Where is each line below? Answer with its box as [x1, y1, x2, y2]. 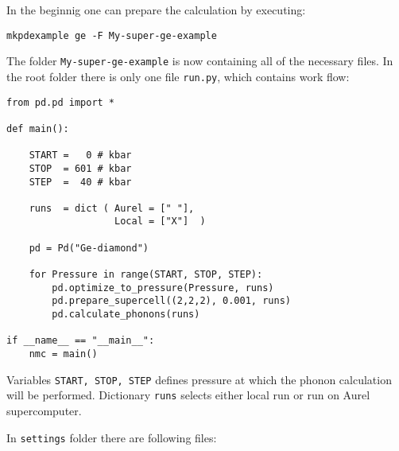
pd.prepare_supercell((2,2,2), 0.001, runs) [52, 295, 291, 307]
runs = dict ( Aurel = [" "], [29, 202, 195, 214]
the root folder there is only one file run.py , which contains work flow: [6, 68, 350, 84]
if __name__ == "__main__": [6, 335, 155, 347]
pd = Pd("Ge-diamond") [29, 242, 149, 254]
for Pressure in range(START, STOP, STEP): [29, 269, 263, 281]
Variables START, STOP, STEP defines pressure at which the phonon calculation [6, 371, 392, 387]
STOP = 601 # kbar [29, 162, 132, 174]
